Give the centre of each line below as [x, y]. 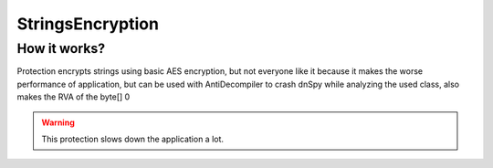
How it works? [61, 48]
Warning [58, 122]
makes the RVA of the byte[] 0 [73, 97]
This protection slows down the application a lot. [132, 139]
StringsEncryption [88, 24]
